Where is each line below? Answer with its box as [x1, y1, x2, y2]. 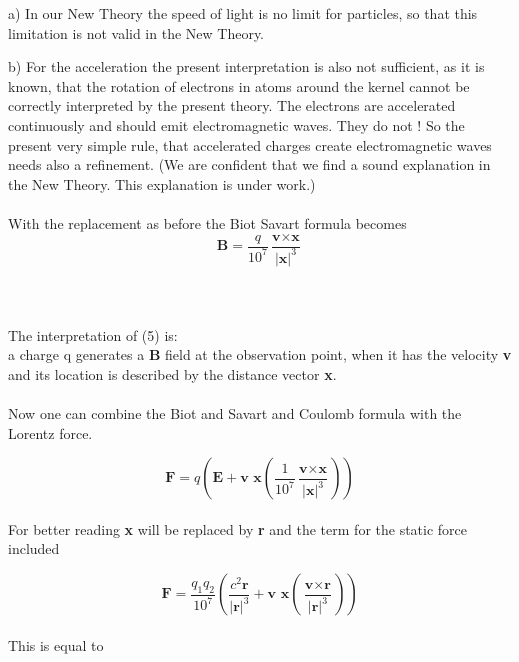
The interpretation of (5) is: [8, 324, 178, 345]
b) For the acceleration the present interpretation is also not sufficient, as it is [8, 56, 485, 77]
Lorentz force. [8, 422, 93, 443]
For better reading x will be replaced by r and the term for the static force [8, 518, 468, 539]
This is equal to [8, 634, 104, 655]
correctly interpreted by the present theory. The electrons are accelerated [8, 95, 456, 116]
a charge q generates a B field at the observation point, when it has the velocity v [8, 344, 512, 365]
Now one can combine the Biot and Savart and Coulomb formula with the [8, 403, 462, 424]
